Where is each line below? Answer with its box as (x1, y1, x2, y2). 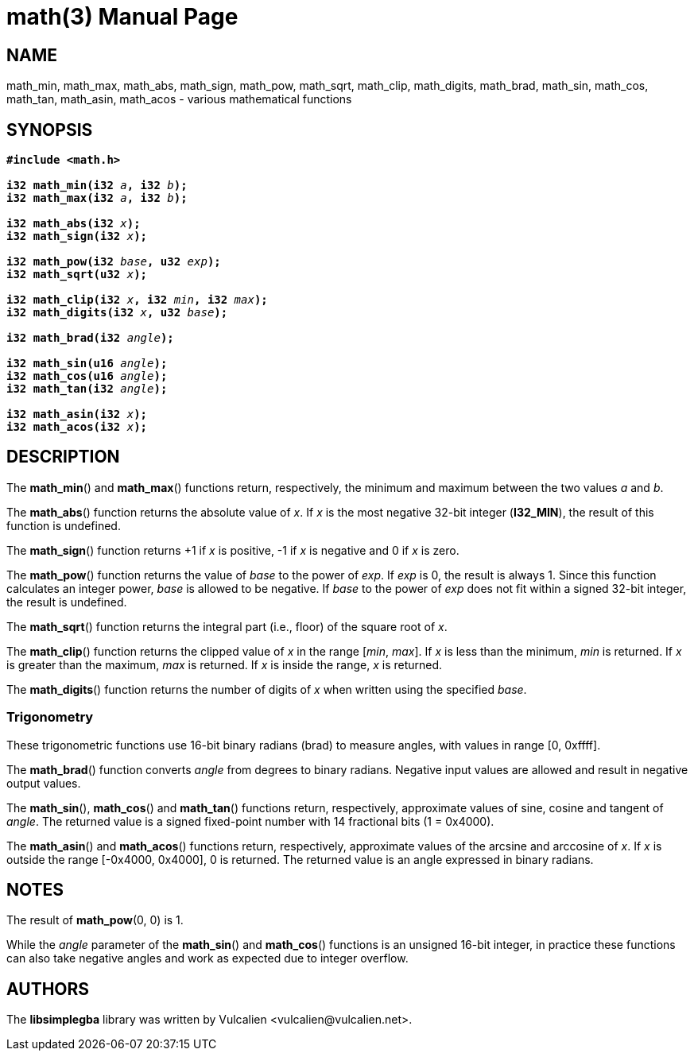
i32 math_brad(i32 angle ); (6, 331, 174, 345)
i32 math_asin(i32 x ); (6, 408, 148, 421)
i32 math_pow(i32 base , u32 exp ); (6, 255, 221, 269)
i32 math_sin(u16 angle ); (6, 357, 168, 370)
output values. (6, 776, 81, 790)
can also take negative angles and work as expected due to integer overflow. (6, 951, 409, 966)
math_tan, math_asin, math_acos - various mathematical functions (6, 92, 352, 106)
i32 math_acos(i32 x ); (6, 420, 148, 434)
